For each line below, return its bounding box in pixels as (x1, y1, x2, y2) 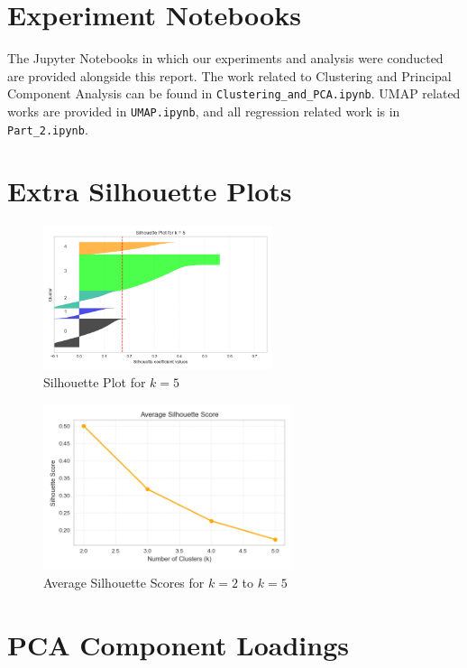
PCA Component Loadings (7, 626, 349, 663)
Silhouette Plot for (43, 372, 146, 391)
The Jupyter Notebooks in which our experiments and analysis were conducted (7, 49, 444, 68)
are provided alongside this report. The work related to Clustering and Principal (7, 66, 452, 85)
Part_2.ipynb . (7, 119, 88, 138)
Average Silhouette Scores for (43, 572, 205, 591)
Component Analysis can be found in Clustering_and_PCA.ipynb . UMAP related (7, 84, 461, 103)
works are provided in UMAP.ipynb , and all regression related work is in (7, 101, 400, 120)
